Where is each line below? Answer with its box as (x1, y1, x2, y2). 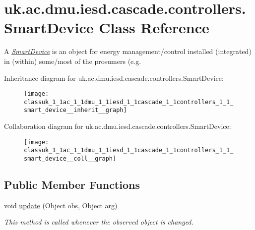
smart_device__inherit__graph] (24, 107, 127, 114)
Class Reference (99, 17, 209, 38)
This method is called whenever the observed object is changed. (4, 217, 193, 227)
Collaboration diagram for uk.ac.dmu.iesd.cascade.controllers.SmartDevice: (4, 121, 231, 131)
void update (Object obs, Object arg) (4, 200, 118, 210)
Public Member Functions (4, 177, 140, 192)
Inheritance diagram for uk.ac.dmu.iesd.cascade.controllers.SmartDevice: (4, 72, 224, 83)
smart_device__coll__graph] (24, 155, 117, 162)
